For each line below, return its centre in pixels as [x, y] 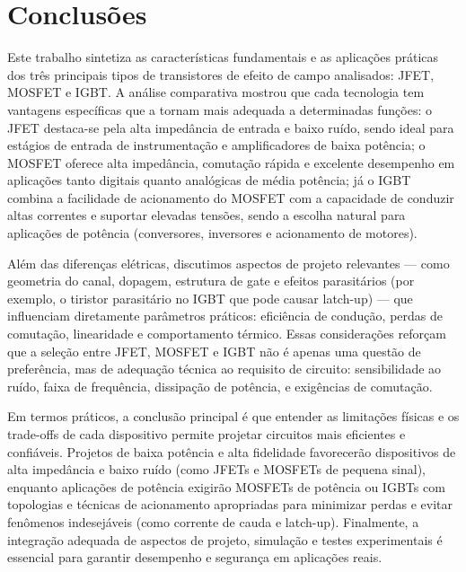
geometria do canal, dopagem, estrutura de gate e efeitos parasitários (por [211, 281]
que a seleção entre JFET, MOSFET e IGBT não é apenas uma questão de [214, 351]
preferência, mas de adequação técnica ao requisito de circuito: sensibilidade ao [224, 369]
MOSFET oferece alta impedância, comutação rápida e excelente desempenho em [231, 162]
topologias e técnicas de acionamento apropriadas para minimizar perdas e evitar [230, 504]
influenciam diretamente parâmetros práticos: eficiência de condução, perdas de [225, 316]
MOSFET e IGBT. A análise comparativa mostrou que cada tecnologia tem [216, 92]
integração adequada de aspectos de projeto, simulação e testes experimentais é [225, 539]
